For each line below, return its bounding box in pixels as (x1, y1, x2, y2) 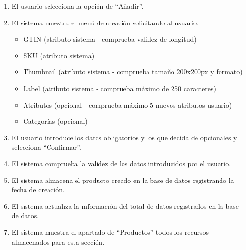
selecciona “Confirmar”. (11, 142, 81, 152)
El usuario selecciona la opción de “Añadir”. (11, 1, 144, 11)
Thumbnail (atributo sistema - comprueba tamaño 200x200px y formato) (23, 67, 243, 77)
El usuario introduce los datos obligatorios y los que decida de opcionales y (11, 132, 237, 142)
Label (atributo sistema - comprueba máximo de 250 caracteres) (23, 83, 216, 93)
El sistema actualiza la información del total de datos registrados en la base (11, 201, 239, 211)
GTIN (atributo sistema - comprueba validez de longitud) (23, 34, 197, 44)
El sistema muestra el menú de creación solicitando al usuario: (11, 17, 198, 27)
